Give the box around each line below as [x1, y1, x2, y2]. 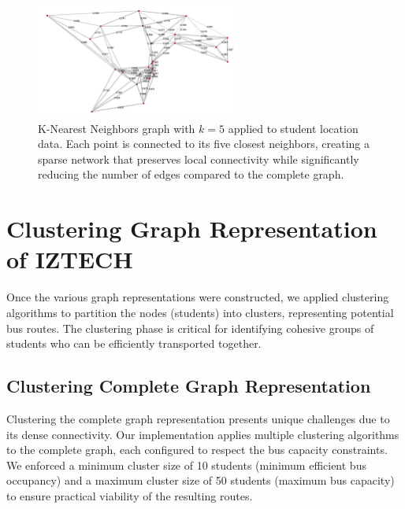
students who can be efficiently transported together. [6, 335, 262, 352]
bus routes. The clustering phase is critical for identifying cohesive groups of [6, 319, 374, 336]
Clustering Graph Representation [6, 212, 377, 245]
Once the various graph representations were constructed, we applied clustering [6, 289, 389, 305]
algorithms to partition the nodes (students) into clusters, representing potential [6, 304, 394, 320]
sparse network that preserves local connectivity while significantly [38, 150, 359, 167]
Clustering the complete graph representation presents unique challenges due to [6, 410, 390, 426]
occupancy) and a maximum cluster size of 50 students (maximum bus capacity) [6, 472, 395, 489]
